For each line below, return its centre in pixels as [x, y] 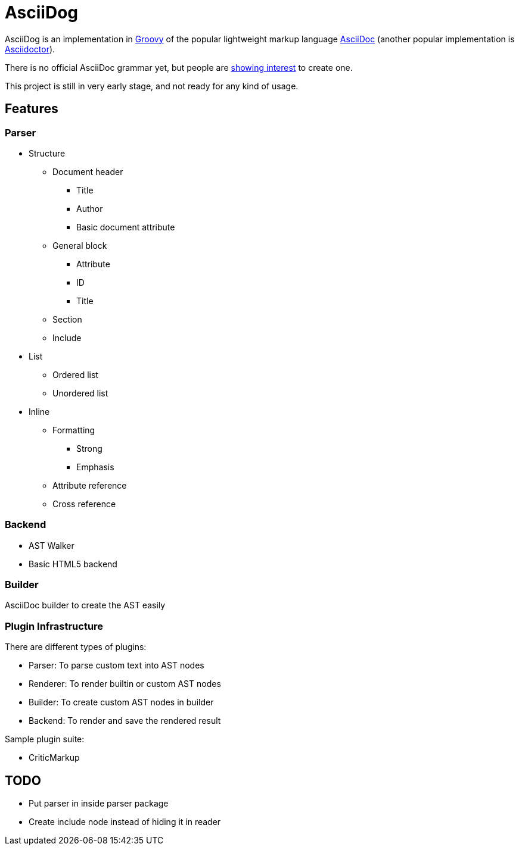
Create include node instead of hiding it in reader [125, 822]
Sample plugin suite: [45, 739]
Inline [39, 411]
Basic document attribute [126, 227]
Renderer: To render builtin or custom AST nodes [125, 684]
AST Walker [52, 545]
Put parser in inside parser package [99, 804]
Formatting [74, 430]
